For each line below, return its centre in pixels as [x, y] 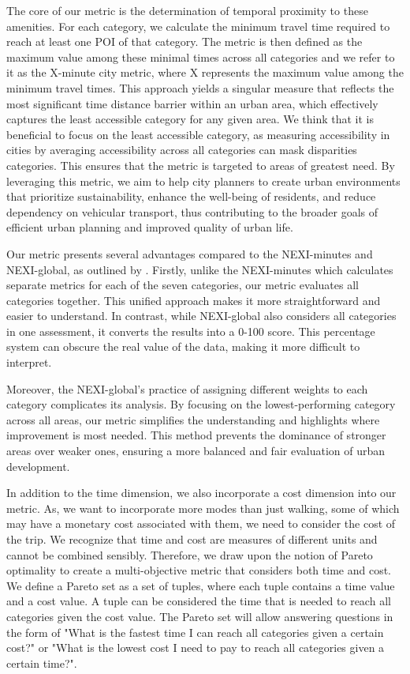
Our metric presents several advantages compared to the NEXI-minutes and [190, 253]
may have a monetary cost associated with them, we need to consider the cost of [201, 523]
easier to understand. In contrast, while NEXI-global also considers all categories [201, 316]
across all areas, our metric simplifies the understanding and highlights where [193, 419]
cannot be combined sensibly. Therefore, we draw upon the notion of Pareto [190, 554]
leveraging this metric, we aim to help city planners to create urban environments [203, 181]
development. [38, 466]
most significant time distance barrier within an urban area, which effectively [192, 103]
